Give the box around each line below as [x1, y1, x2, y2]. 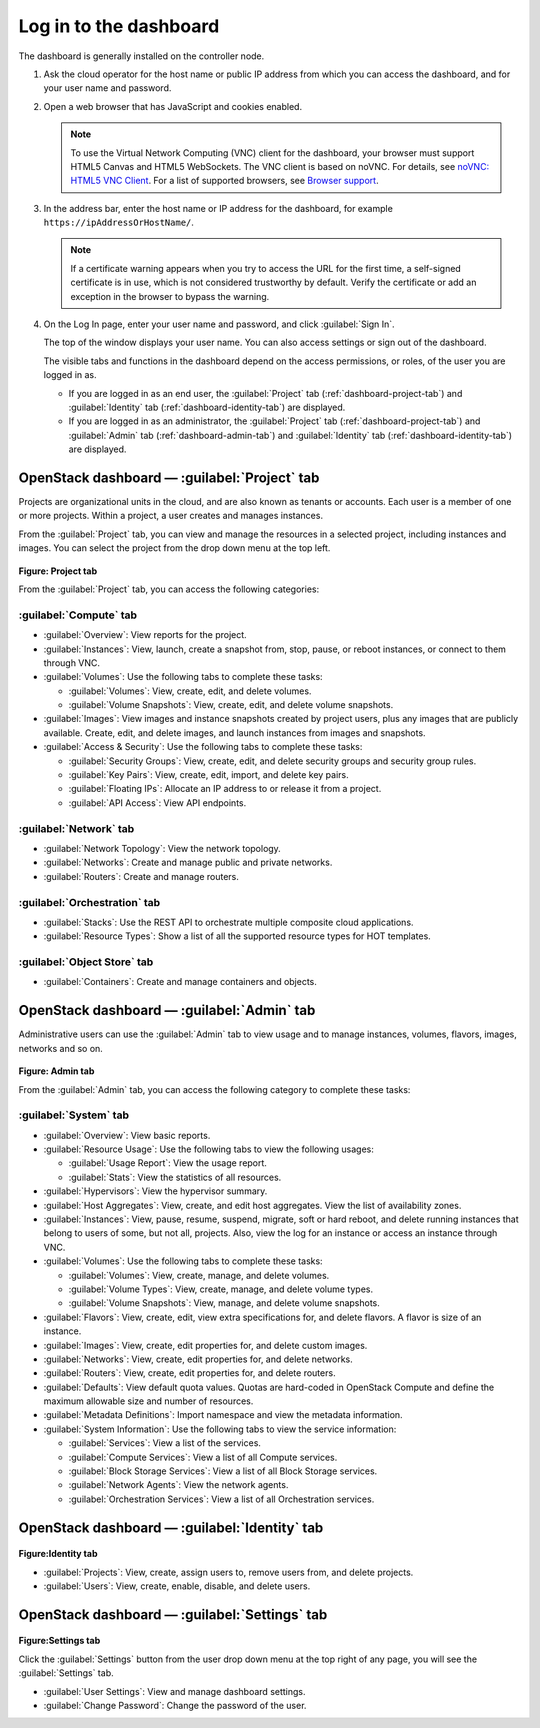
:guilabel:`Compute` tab [18, 608, 138, 622]
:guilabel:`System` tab [18, 1108, 130, 1122]
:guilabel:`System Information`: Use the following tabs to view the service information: [43, 1423, 397, 1435]
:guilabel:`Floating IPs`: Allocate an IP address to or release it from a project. [68, 783, 382, 795]
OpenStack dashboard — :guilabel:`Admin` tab [18, 1002, 316, 1019]
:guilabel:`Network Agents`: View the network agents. [68, 1479, 289, 1491]
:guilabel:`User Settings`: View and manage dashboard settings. [43, 1685, 306, 1697]
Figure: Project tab [18, 565, 98, 577]
